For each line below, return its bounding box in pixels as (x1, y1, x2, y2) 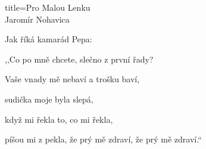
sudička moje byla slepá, (5, 92, 93, 105)
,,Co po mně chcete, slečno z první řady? (5, 52, 154, 65)
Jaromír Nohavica (5, 13, 70, 25)
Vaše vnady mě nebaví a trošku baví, (5, 73, 140, 85)
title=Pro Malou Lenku (5, 1, 90, 13)
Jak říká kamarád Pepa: (5, 33, 92, 45)
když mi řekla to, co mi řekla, (5, 113, 113, 125)
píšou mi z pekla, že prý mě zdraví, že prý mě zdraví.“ (5, 133, 202, 145)
